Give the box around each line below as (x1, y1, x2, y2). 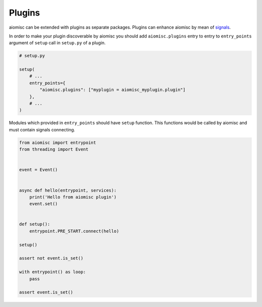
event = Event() (19, 167, 58, 173)
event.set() (29, 201, 58, 207)
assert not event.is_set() (19, 255, 83, 261)
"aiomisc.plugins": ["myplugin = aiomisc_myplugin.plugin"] (39, 87, 186, 92)
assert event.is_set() (19, 289, 73, 295)
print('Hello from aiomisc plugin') (29, 194, 116, 199)
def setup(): (19, 221, 50, 227)
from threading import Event (19, 146, 89, 152)
